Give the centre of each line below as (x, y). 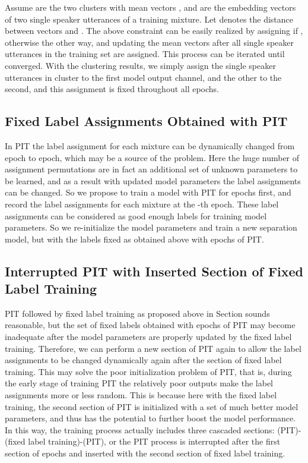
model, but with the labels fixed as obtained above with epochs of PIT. (134, 239)
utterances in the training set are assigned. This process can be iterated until (145, 54)
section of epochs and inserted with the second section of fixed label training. (145, 453)
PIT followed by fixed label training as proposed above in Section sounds (137, 313)
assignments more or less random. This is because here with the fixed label (141, 395)
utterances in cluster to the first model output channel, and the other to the (143, 77)
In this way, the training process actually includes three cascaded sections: (140, 429)
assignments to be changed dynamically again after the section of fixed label (143, 360)
